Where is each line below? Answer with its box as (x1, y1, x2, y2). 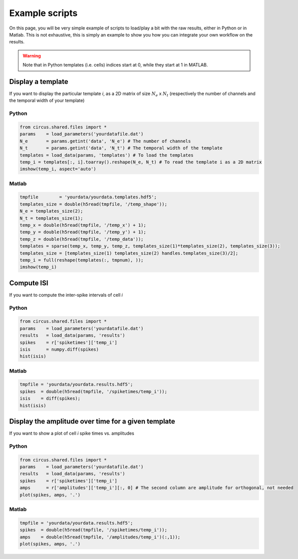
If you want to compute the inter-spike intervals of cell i (9, 292, 123, 298)
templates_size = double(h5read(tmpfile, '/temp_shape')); (19, 201, 167, 207)
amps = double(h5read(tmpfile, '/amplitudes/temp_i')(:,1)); (19, 534, 181, 540)
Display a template (9, 77, 68, 86)
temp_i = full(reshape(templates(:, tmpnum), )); (19, 257, 144, 263)
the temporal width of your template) (9, 97, 85, 103)
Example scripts (9, 7, 78, 18)
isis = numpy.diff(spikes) (19, 346, 99, 352)
